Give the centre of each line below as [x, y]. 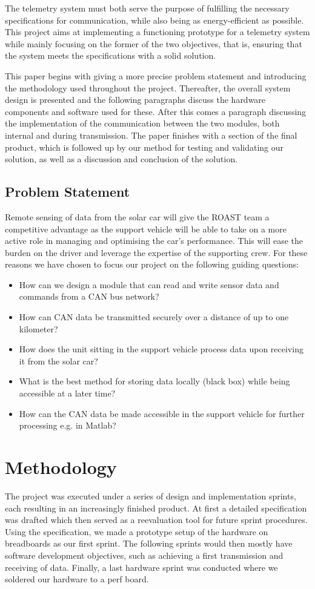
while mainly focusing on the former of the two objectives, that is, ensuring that [154, 43]
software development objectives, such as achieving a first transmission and [144, 555]
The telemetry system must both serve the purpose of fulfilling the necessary [147, 8]
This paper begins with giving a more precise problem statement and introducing [156, 75]
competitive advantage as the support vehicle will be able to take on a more [146, 229]
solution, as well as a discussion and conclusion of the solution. [121, 159]
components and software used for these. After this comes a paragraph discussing [156, 111]
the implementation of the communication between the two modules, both [142, 123]
